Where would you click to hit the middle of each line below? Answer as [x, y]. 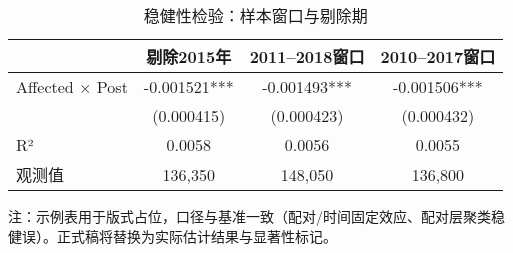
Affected [45, 86]
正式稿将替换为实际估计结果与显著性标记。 [196, 235]
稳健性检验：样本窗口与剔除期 [255, 15]
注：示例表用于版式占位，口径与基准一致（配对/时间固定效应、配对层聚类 [249, 216]
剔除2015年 [189, 56]
